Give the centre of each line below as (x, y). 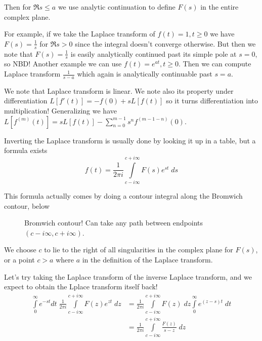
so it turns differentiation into (212, 101)
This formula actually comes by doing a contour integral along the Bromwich (123, 195)
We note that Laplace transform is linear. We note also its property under (119, 90)
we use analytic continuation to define (117, 7)
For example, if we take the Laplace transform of (80, 34)
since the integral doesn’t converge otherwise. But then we (165, 43)
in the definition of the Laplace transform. (147, 259)
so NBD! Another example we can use (63, 64)
